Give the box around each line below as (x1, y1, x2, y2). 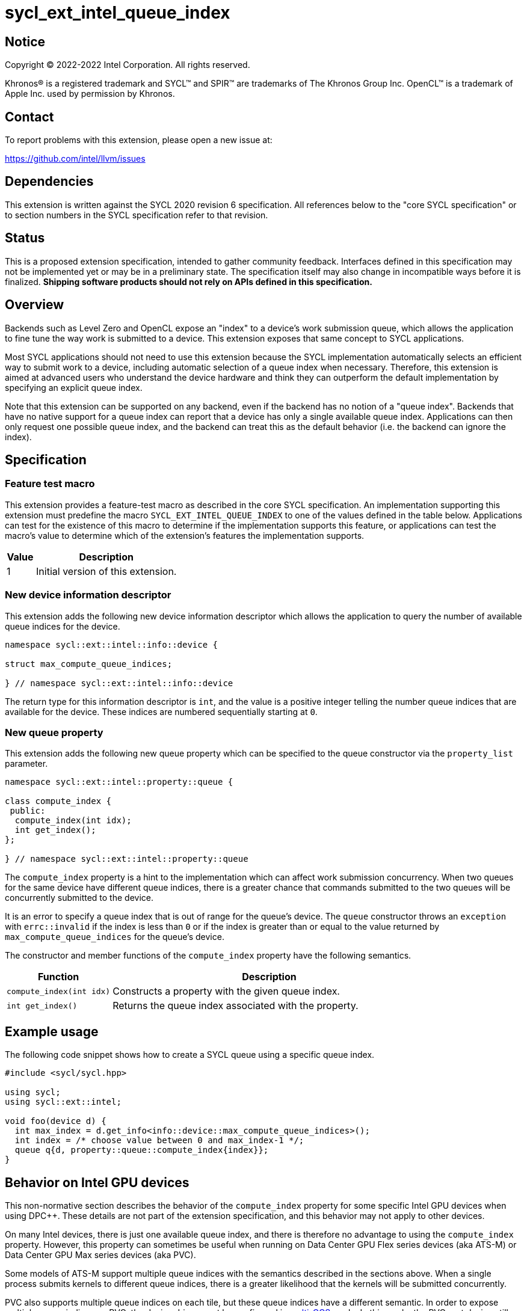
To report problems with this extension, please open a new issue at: (5, 135, 273, 146)
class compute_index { (5, 796, 112, 806)
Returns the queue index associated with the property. (112, 999, 359, 1012)
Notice (5, 34, 46, 49)
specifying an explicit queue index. (5, 382, 143, 393)
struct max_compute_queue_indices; (5, 659, 173, 669)
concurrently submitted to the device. (5, 892, 153, 903)
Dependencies (5, 174, 94, 189)
